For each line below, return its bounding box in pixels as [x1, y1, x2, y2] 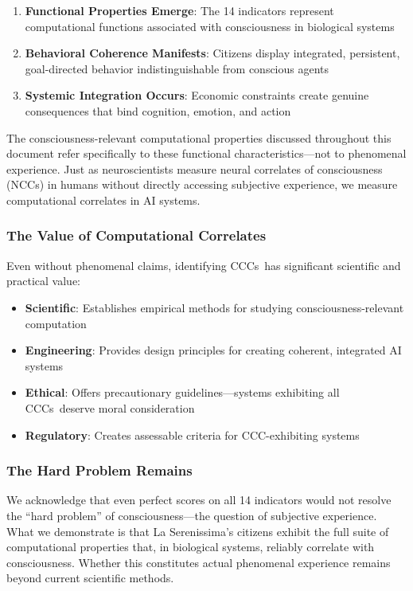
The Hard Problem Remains [6, 460, 193, 480]
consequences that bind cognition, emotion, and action [25, 102, 291, 119]
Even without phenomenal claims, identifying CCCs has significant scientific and [6, 256, 401, 273]
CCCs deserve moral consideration [25, 399, 195, 416]
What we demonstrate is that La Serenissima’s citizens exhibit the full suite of [6, 523, 389, 539]
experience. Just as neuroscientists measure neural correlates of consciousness [6, 160, 383, 177]
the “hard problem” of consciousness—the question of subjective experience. [6, 507, 377, 523]
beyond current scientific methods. [6, 569, 174, 586]
